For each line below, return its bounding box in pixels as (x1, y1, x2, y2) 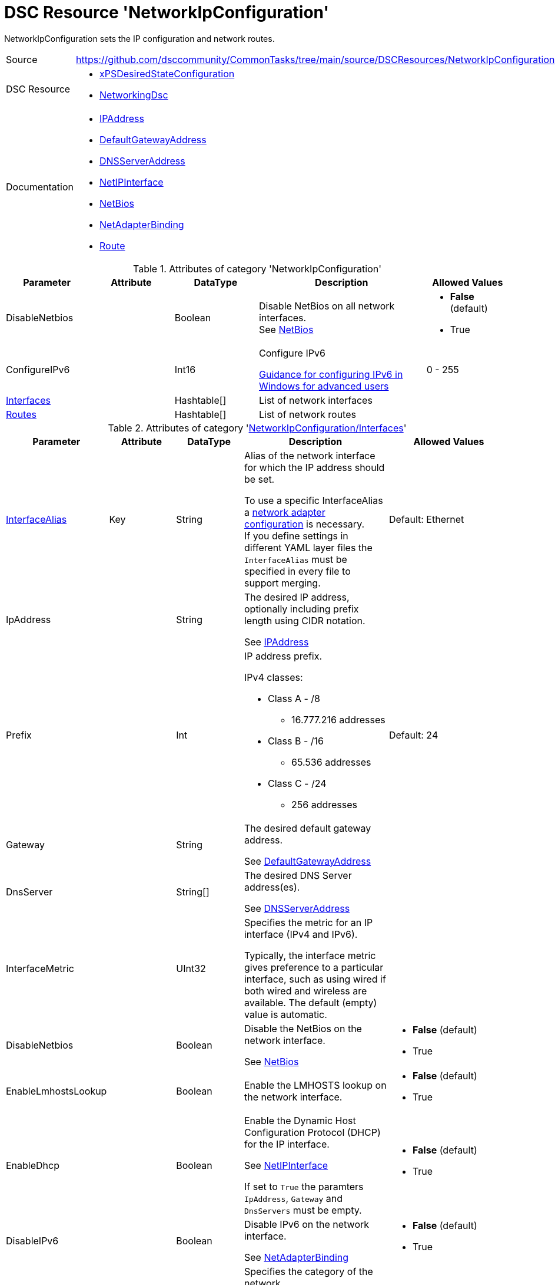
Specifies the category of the (244, 1265, 373, 1277)
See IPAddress (244, 635, 309, 648)
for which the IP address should (244, 461, 385, 473)
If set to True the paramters (244, 1180, 364, 1192)
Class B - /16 (267, 734, 324, 747)
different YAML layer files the (244, 541, 373, 553)
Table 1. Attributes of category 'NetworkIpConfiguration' (133, 262, 381, 275)
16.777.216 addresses (291, 713, 385, 726)
